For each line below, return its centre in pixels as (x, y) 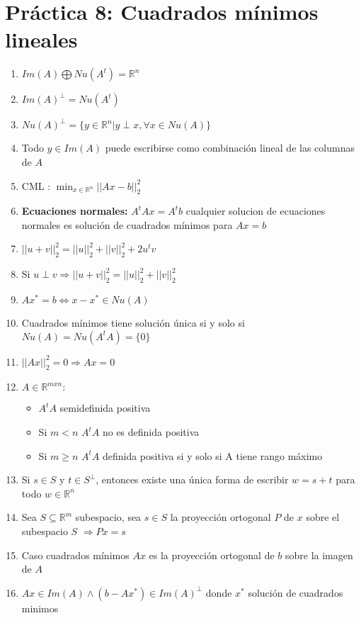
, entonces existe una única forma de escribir (192, 479)
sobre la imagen (319, 555)
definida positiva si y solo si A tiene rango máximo (212, 455)
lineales (41, 39)
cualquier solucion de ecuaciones (256, 211)
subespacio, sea (108, 517)
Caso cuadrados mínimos (75, 555)
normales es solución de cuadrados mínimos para (127, 224)
